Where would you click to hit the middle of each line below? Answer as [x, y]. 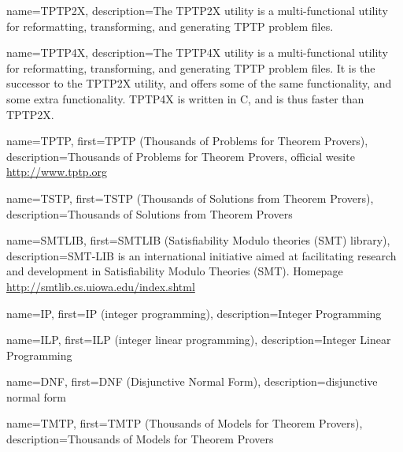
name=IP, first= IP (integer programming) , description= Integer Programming [194, 313]
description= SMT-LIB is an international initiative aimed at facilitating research [201, 255]
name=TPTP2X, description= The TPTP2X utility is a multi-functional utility [197, 10]
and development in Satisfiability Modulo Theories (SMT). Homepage [175, 271]
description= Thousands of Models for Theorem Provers [140, 439]
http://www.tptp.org [57, 172]
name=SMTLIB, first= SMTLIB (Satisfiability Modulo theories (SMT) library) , [198, 240]
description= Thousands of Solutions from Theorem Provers [150, 213]
